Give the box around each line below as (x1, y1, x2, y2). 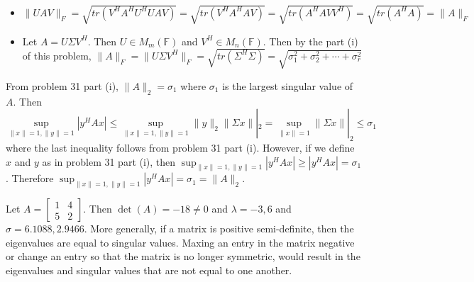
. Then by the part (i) (263, 33, 358, 48)
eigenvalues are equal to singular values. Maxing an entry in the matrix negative (6, 235, 355, 249)
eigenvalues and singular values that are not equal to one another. (6, 263, 292, 278)
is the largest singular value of (222, 78, 353, 93)
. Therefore (6, 171, 54, 186)
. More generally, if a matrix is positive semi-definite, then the (84, 221, 354, 236)
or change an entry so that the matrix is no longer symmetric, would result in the (6, 249, 360, 264)
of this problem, (22, 47, 92, 62)
